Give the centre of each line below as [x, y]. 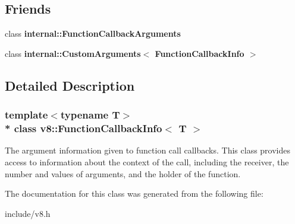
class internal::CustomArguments [73, 53]
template [26, 115]
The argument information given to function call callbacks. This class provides [148, 150]
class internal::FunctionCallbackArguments [93, 33]
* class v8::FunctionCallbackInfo [84, 128]
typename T [90, 115]
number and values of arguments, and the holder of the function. [123, 173]
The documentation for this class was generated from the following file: [134, 193]
